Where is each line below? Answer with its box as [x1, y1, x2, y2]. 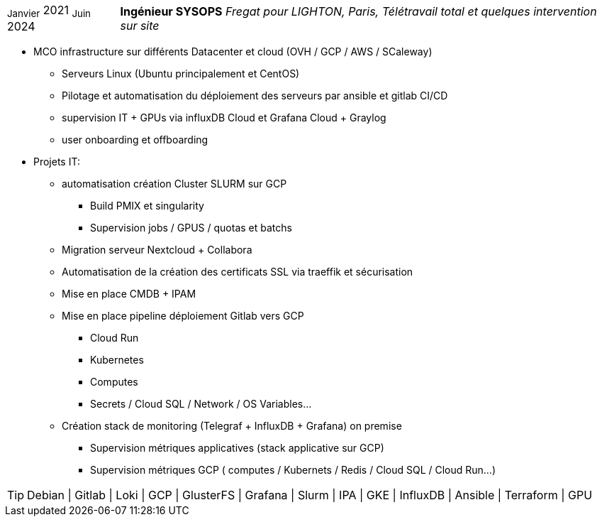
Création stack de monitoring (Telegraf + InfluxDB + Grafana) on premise [62, 420, 402, 433]
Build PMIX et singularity [90, 200, 204, 212]
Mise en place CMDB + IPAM [62, 288, 196, 300]
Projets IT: [33, 156, 80, 168]
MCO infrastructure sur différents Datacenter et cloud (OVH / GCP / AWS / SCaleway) [33, 45, 433, 58]
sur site [120, 18, 160, 33]
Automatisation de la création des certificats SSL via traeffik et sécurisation [62, 266, 413, 278]
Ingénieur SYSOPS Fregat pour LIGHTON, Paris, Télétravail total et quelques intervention [120, 4, 597, 18]
